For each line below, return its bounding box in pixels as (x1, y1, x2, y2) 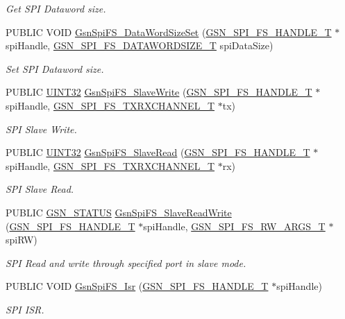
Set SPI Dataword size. (6, 61, 104, 76)
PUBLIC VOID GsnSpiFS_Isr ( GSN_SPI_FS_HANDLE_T (6, 279, 269, 293)
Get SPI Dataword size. (6, 1, 106, 15)
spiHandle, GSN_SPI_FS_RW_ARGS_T (143, 218, 326, 233)
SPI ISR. (6, 302, 44, 316)
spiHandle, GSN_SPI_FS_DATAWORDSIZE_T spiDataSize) (6, 38, 274, 53)
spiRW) (6, 232, 37, 247)
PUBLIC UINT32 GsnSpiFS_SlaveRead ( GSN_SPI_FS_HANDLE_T (6, 145, 310, 159)
